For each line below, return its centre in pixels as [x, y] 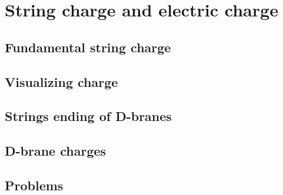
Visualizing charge [61, 81]
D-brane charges [56, 151]
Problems [34, 185]
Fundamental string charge [88, 47]
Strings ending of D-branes [88, 116]
